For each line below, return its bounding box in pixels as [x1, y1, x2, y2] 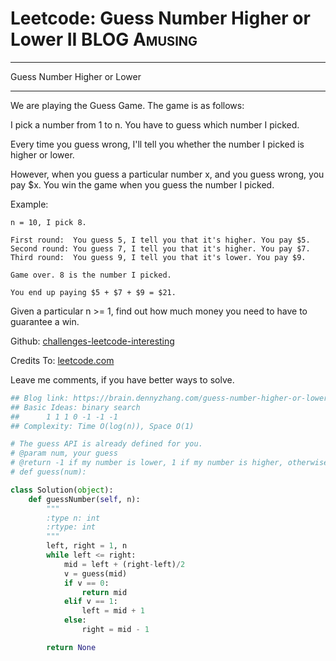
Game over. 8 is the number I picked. [10, 270, 172, 280]
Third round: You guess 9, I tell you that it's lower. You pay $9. [10, 252, 307, 262]
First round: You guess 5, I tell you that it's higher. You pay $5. [10, 235, 311, 245]
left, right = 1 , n [46, 541, 128, 551]
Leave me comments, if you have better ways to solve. [10, 373, 235, 386]
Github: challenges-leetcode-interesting [10, 335, 175, 347]
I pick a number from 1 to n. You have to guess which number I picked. [10, 118, 300, 131]
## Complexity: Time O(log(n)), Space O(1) [10, 421, 195, 431]
